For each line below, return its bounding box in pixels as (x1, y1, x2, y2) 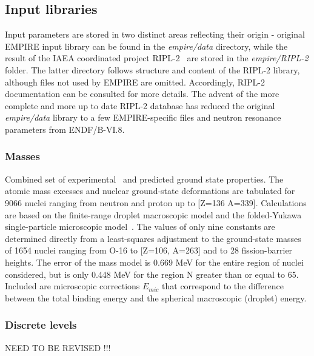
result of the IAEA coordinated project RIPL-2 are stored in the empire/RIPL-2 (5, 52, 309, 64)
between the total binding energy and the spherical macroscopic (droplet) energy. (5, 291, 307, 304)
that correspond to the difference (162, 280, 284, 292)
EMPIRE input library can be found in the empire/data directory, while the (5, 39, 288, 52)
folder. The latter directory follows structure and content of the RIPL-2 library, (5, 63, 300, 76)
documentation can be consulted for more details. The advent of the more (5, 87, 279, 100)
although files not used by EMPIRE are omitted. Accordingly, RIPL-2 (5, 75, 266, 88)
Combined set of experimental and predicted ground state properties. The (5, 172, 284, 185)
